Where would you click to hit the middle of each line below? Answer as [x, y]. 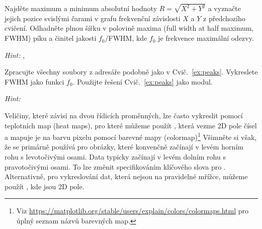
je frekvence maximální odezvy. [206, 38]
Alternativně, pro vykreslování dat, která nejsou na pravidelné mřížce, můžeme [126, 176]
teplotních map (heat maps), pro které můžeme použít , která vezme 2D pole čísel [131, 125]
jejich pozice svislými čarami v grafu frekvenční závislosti [93, 18]
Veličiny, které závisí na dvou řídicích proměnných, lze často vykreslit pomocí [124, 116]
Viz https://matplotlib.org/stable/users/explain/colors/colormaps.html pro [132, 211]
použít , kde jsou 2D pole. [45, 186]
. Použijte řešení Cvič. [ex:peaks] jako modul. [143, 81]
